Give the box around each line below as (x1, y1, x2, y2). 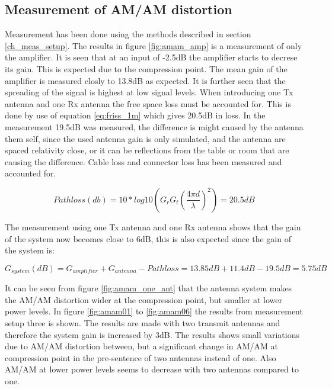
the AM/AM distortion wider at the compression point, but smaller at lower (5, 293, 282, 306)
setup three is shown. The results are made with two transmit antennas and (5, 316, 280, 329)
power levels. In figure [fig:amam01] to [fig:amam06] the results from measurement (5, 305, 303, 317)
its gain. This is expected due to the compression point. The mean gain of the (5, 62, 288, 75)
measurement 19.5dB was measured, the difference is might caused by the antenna (5, 120, 304, 133)
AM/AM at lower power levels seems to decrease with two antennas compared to (5, 363, 299, 375)
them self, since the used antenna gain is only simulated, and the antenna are (5, 132, 286, 144)
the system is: (5, 244, 55, 256)
